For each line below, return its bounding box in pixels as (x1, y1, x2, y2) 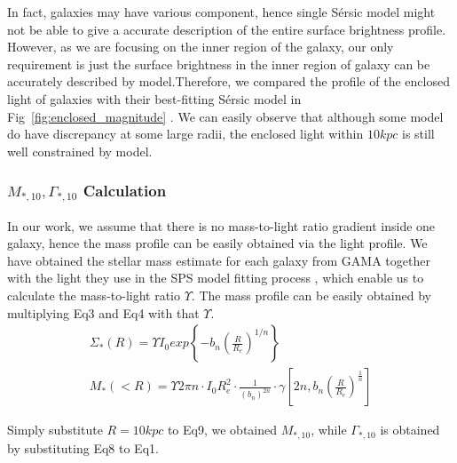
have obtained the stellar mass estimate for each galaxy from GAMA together (7, 251, 430, 269)
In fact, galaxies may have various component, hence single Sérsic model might (7, 3, 436, 20)
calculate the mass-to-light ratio (7, 286, 181, 305)
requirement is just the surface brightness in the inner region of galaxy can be (7, 54, 430, 73)
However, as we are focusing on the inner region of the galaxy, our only (7, 37, 394, 56)
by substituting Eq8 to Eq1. (7, 438, 159, 457)
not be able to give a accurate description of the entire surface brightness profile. (7, 20, 446, 38)
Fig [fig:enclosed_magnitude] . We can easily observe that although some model (7, 107, 444, 125)
